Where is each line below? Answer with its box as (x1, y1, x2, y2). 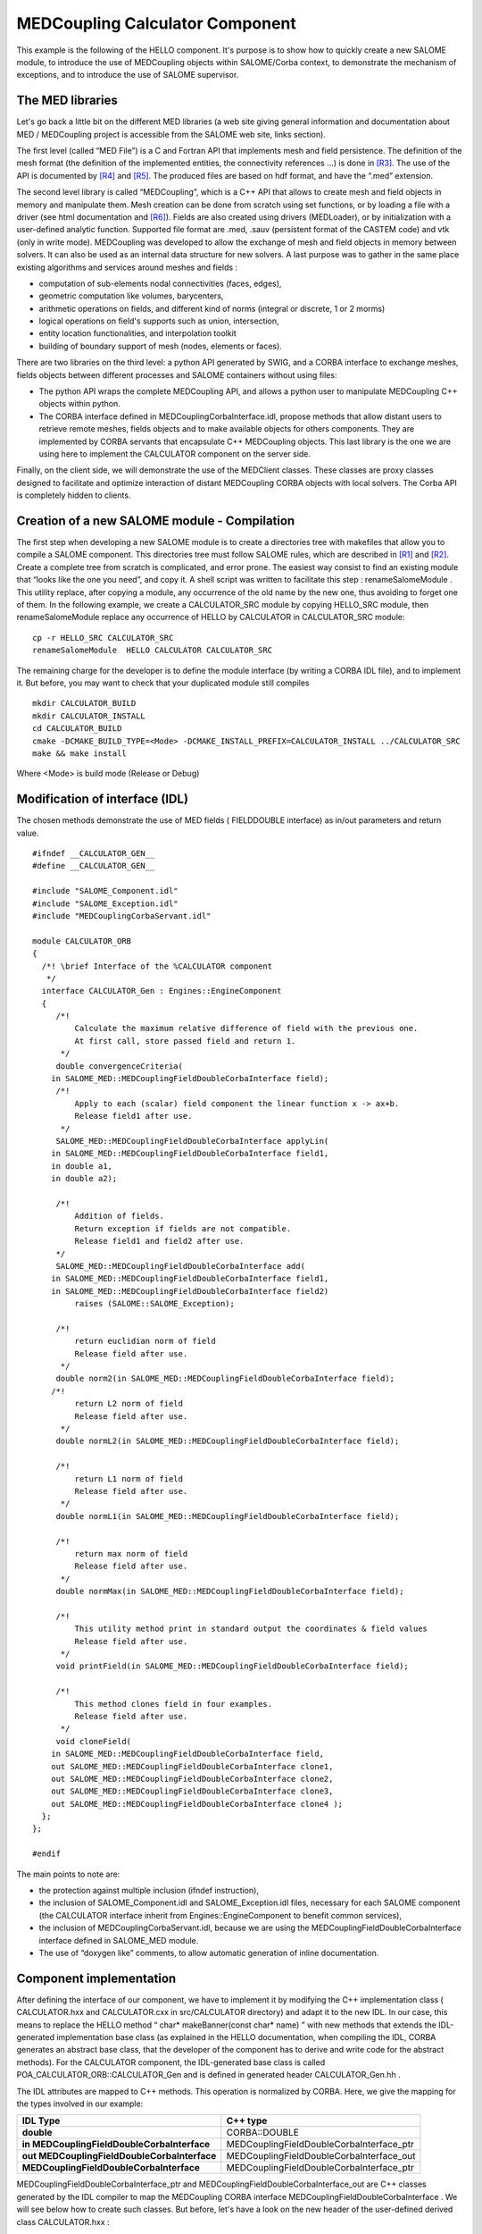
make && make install (32, 748, 127, 759)
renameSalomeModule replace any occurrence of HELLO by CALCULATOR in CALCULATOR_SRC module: (16, 612, 405, 623)
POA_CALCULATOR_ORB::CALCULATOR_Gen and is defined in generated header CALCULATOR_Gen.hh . (16, 2070, 401, 2080)
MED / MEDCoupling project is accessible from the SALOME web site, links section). (16, 129, 326, 139)
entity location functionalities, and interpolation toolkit (38, 328, 237, 339)
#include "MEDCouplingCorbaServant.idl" (32, 911, 212, 920)
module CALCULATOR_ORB (32, 936, 132, 946)
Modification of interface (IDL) (16, 792, 189, 807)
